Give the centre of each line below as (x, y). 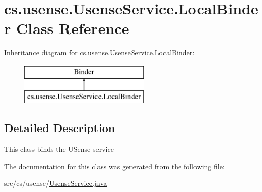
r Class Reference (67, 28)
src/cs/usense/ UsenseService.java (56, 183)
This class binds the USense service (59, 149)
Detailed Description (60, 128)
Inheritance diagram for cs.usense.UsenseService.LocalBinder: (100, 53)
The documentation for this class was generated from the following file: (114, 166)
